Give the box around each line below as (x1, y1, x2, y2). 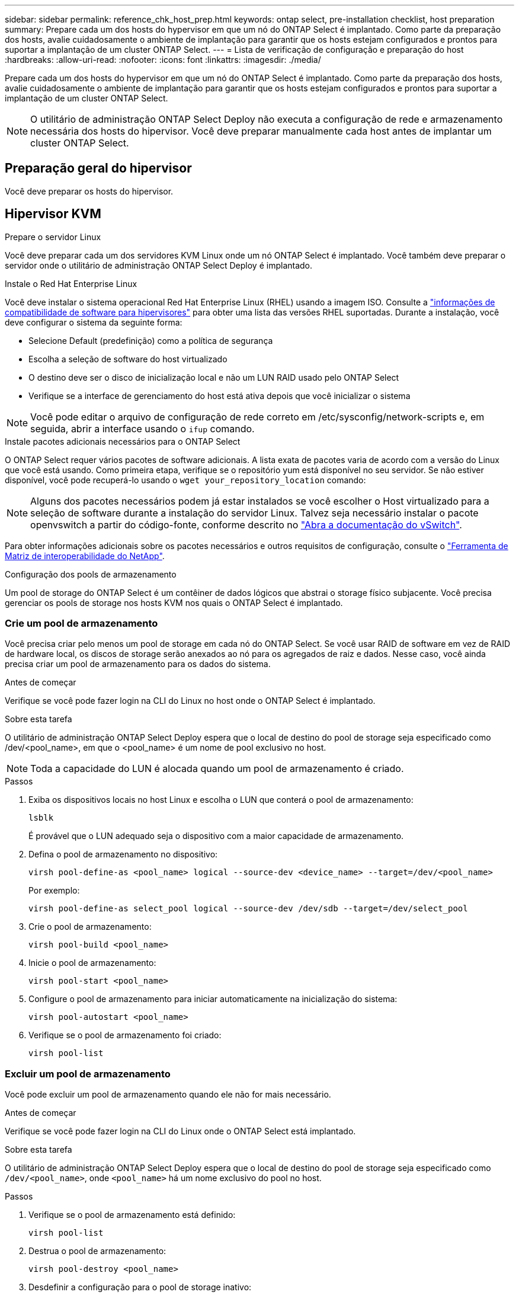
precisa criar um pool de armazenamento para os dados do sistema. (5, 659, 271, 669)
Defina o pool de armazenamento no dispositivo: (28, 849, 218, 860)
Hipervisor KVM (5, 206, 101, 222)
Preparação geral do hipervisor (5, 161, 192, 176)
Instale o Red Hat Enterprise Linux (5, 278, 137, 289)
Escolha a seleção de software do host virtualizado (28, 353, 228, 364)
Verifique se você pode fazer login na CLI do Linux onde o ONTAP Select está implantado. (5, 1126, 356, 1137)
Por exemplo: (28, 885, 80, 896)
